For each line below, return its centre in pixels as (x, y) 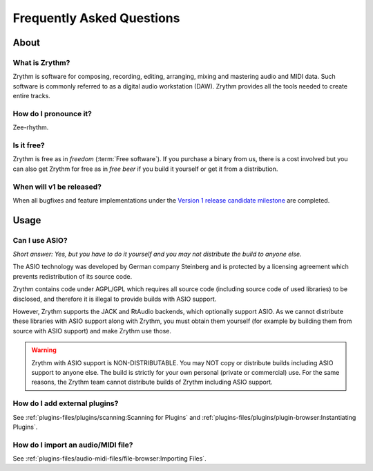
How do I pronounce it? (52, 113)
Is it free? (29, 145)
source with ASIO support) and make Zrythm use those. (92, 331)
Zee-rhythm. (31, 127)
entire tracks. (32, 96)
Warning (44, 350)
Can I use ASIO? (40, 240)
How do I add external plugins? (66, 403)
